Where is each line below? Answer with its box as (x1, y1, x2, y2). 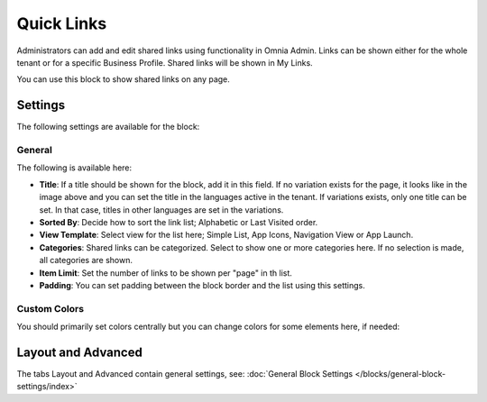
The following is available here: (16, 162, 133, 173)
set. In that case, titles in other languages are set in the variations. (39, 204, 284, 215)
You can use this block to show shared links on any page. (16, 74, 230, 85)
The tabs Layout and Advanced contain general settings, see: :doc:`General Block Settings (16, 368, 354, 379)
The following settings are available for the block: (16, 122, 200, 132)
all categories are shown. (39, 255, 133, 266)
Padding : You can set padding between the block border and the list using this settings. (39, 279, 365, 290)
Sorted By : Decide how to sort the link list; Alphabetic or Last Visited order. (39, 216, 318, 227)
